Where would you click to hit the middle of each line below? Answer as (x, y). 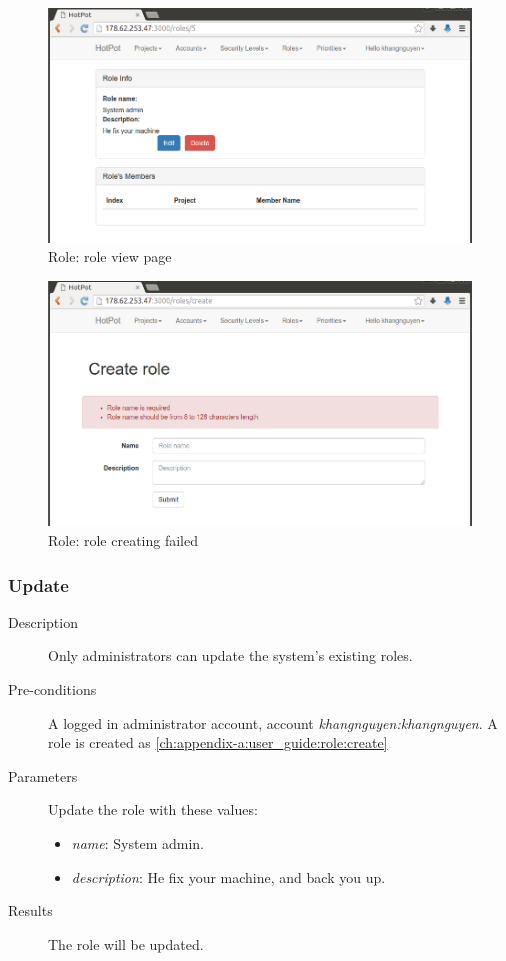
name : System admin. (137, 843)
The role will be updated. (126, 943)
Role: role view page (110, 256)
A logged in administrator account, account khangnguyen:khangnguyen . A (273, 722)
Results (30, 910)
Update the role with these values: (153, 809)
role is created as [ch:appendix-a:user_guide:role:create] (218, 742)
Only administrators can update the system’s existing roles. (230, 655)
